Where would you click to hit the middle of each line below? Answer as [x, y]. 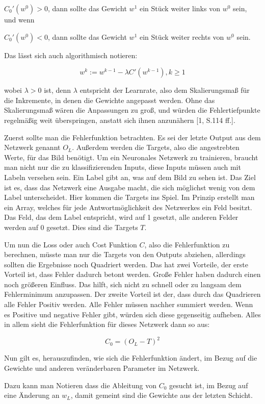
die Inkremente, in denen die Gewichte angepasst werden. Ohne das [110, 100]
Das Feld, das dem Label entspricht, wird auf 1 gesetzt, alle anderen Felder [121, 217]
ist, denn [58, 90]
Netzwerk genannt [32, 147]
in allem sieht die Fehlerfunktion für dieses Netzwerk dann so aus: [107, 324]
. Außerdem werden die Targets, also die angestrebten [156, 147]
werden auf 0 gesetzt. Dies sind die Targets [71, 227]
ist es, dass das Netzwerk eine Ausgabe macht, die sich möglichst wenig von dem [130, 187]
